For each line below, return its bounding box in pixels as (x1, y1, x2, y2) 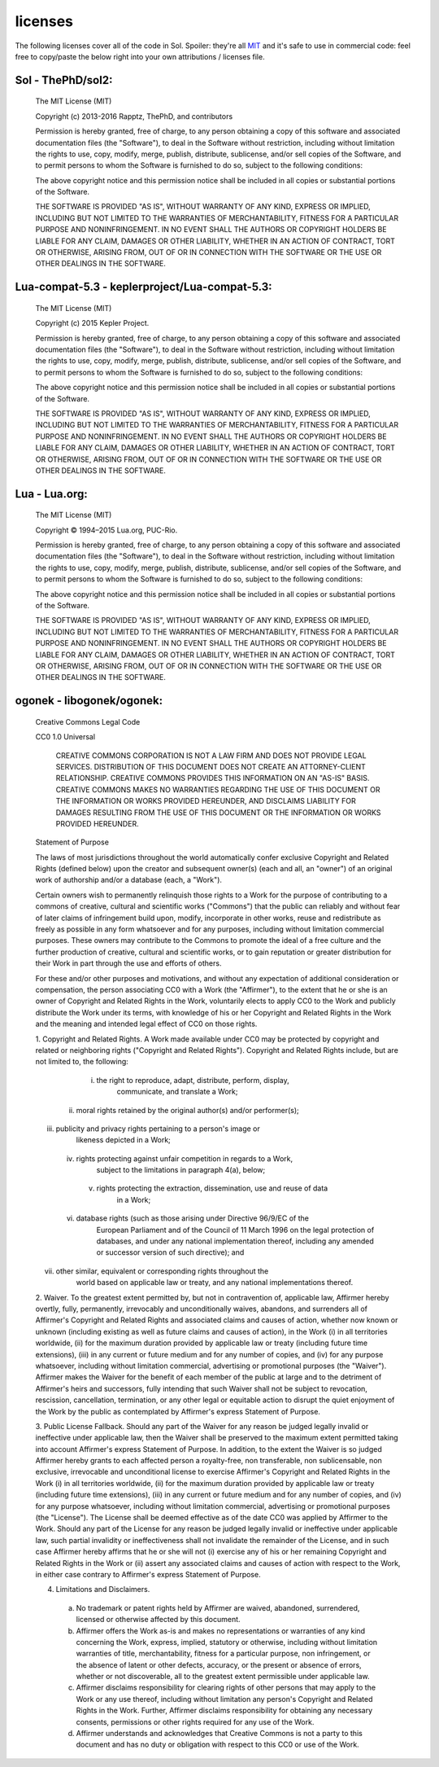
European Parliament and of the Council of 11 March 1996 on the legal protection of (96, 1225, 375, 1234)
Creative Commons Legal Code (35, 717, 141, 726)
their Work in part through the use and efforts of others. (35, 958, 222, 968)
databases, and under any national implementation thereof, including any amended (96, 1236, 374, 1246)
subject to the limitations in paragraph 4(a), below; (96, 1165, 266, 1175)
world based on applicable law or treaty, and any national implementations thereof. (76, 1278, 354, 1287)
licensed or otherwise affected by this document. (76, 1615, 241, 1624)
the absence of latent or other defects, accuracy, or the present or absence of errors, (76, 1660, 362, 1669)
